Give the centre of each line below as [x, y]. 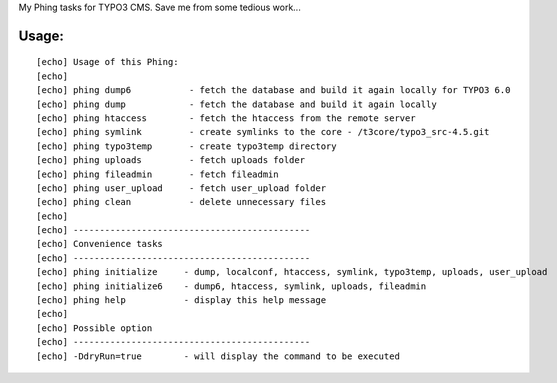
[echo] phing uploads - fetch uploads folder [170, 160]
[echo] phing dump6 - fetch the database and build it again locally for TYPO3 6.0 [273, 90]
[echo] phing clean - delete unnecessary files [181, 202]
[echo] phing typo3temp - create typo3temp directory [186, 146]
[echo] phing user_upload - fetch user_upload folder [181, 188]
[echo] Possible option [94, 328]
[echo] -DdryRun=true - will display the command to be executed [218, 356]
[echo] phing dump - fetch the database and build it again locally [236, 104]
